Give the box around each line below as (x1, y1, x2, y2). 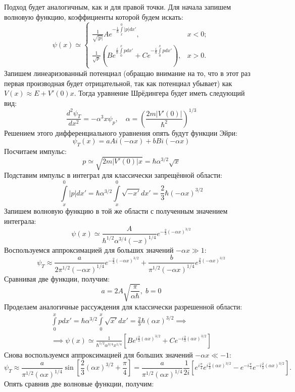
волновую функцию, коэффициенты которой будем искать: (4, 11, 183, 22)
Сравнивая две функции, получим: (4, 273, 110, 284)
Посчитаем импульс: (4, 146, 67, 156)
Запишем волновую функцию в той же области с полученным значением (4, 206, 228, 216)
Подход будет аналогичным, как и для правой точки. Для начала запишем (4, 2, 231, 12)
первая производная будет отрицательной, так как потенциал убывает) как (4, 77, 232, 88)
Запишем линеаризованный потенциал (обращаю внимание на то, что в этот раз (4, 67, 251, 78)
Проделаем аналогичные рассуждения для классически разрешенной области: (4, 301, 242, 311)
